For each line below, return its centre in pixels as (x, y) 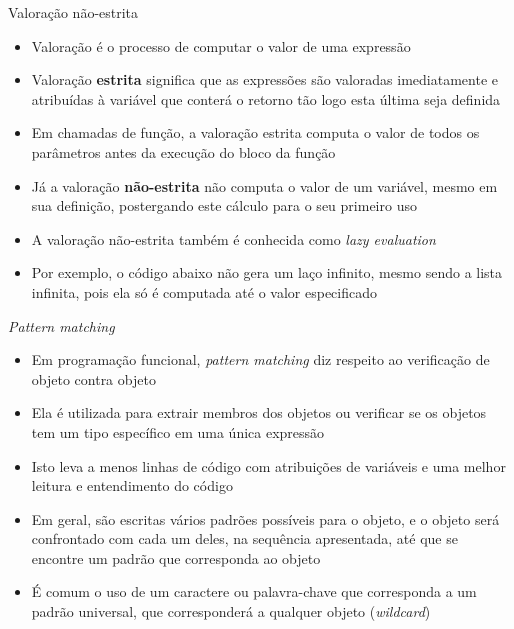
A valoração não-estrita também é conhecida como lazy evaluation (233, 238)
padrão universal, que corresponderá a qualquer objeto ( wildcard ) (231, 611)
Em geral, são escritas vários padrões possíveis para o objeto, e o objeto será (265, 518)
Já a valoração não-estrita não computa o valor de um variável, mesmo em (264, 185)
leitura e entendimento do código (132, 485)
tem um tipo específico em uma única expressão (178, 431)
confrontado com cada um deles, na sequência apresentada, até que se (244, 538)
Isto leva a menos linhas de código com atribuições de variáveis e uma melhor (268, 465)
